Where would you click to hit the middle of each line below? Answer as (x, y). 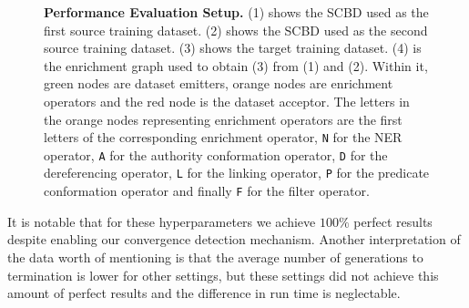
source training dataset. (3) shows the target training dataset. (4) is (233, 48)
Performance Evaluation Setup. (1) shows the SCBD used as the (236, 12)
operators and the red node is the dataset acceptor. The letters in (227, 101)
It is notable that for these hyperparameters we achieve (162, 221)
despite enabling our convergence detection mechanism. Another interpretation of (234, 239)
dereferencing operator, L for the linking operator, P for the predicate (237, 173)
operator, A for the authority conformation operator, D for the (216, 154)
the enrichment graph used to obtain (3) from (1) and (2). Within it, (236, 65)
